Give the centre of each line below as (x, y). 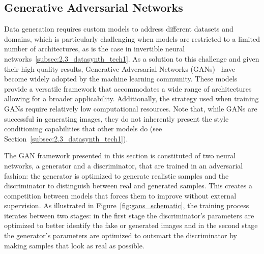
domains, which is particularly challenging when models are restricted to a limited (132, 38)
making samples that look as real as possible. (74, 245)
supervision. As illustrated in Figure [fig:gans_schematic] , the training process (127, 205)
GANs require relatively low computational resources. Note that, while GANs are (131, 108)
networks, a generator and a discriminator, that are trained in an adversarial (124, 165)
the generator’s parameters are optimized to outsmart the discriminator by (121, 235)
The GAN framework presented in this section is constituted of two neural (120, 156)
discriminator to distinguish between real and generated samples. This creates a (128, 186)
